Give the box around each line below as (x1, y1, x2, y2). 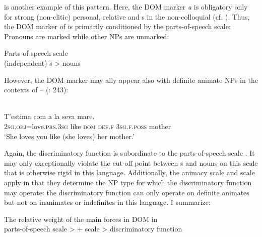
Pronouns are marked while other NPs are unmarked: (4, 31, 169, 41)
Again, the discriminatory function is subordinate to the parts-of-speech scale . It (4, 148, 255, 158)
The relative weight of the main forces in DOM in (4, 213, 158, 224)
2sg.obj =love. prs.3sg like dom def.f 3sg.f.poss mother (4, 121, 171, 131)
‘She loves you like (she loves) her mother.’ (4, 131, 135, 141)
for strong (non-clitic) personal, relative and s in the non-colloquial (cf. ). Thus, (4, 11, 250, 22)
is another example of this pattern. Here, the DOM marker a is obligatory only (4, 2, 248, 12)
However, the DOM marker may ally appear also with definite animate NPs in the (4, 74, 258, 85)
